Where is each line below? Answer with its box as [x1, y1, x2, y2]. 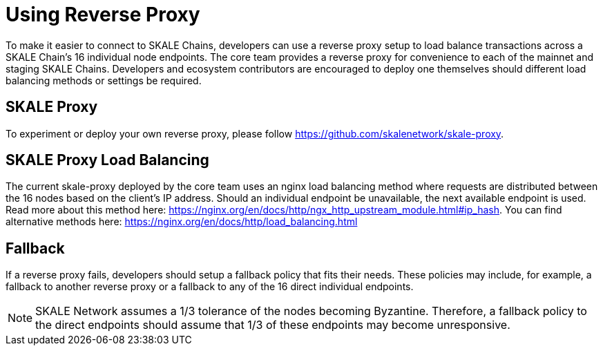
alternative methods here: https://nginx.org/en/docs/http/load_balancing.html [6, 216, 358, 228]
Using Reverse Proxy [6, 3, 200, 26]
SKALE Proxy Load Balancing [6, 151, 209, 169]
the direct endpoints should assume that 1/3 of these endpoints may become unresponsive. [35, 318, 510, 332]
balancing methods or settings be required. [6, 74, 202, 86]
